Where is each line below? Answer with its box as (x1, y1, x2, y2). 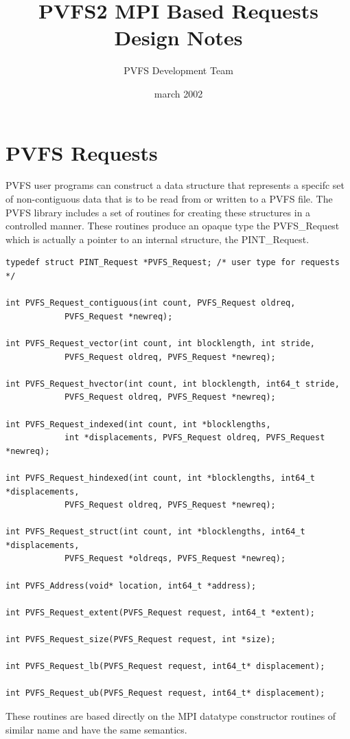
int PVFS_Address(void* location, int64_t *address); (5, 580, 257, 591)
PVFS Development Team (124, 63, 233, 78)
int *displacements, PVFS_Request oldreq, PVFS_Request (64, 433, 325, 443)
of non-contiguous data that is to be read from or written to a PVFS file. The (5, 192, 333, 206)
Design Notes (114, 23, 243, 52)
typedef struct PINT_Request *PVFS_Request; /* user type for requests (5, 258, 340, 268)
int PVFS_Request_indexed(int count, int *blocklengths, (5, 419, 271, 429)
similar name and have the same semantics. (5, 722, 187, 736)
